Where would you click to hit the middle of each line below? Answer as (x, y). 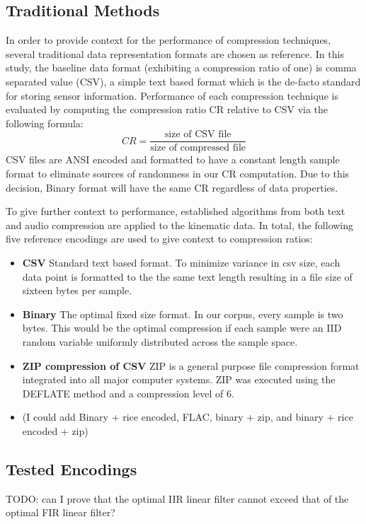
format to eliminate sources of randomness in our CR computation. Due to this (178, 174)
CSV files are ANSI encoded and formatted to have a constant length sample (173, 159)
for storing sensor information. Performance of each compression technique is (172, 95)
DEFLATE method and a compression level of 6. (128, 393)
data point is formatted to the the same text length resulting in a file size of (187, 276)
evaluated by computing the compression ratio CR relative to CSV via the (167, 109)
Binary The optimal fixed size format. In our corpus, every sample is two (183, 314)
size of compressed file (198, 148)
